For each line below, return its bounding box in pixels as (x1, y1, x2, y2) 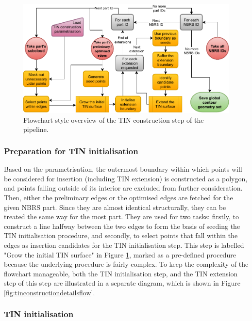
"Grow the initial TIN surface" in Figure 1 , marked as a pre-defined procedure (4, 249, 236, 259)
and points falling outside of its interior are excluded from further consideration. (4, 183, 243, 193)
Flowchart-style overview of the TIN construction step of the (23, 114, 204, 125)
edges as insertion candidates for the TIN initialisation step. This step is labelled (4, 240, 244, 250)
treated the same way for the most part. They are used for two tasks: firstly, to (4, 211, 239, 222)
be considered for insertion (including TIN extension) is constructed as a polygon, (4, 173, 248, 183)
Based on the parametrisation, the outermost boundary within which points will (4, 164, 242, 174)
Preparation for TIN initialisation (4, 144, 138, 157)
